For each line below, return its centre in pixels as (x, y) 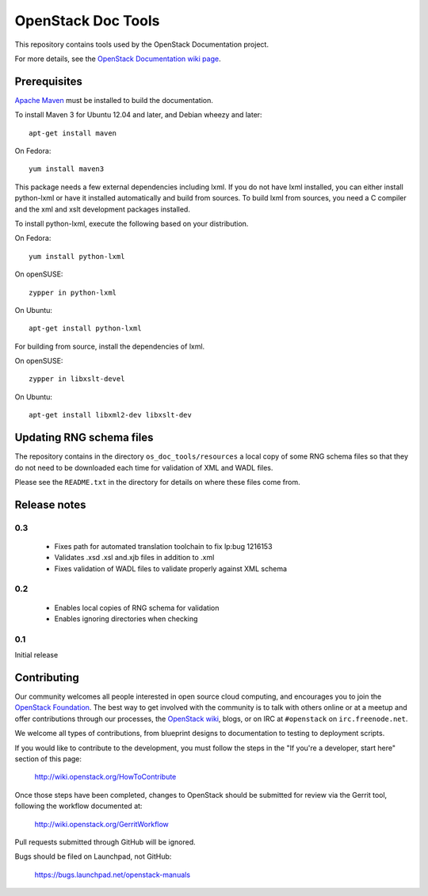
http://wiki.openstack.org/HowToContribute (105, 777)
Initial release (36, 655)
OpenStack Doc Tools (87, 21)
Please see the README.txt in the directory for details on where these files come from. (157, 482)
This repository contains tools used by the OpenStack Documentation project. (142, 44)
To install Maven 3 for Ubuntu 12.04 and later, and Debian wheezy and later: (138, 115)
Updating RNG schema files (84, 438)
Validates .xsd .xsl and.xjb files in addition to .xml (134, 558)
